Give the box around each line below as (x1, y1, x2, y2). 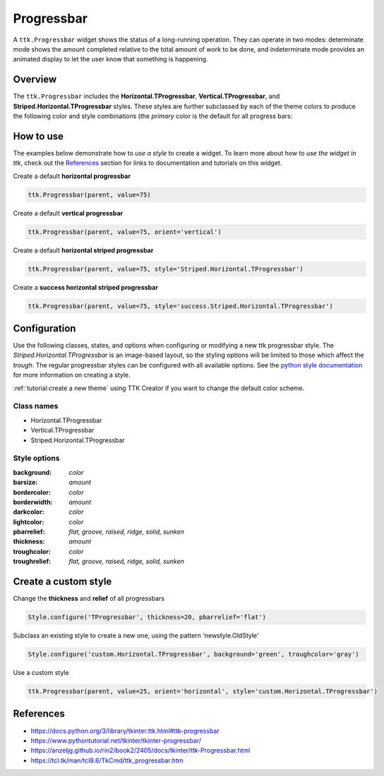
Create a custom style (13, 576, 112, 588)
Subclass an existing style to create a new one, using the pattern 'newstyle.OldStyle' (13, 631, 259, 640)
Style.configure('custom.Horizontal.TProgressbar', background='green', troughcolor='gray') (28, 650, 359, 659)
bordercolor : (13, 488, 51, 496)
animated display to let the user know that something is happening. (13, 55, 208, 64)
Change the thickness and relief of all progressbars (13, 594, 165, 603)
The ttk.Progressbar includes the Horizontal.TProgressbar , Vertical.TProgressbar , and (13, 92, 280, 100)
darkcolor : (13, 507, 45, 516)
